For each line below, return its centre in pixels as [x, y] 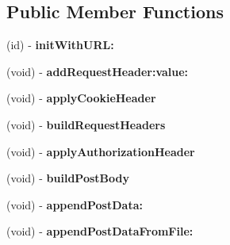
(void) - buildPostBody [68, 178]
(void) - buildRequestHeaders [86, 124]
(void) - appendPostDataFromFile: [100, 231]
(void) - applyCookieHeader [81, 98]
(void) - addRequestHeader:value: [98, 71]
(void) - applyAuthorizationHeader [101, 151]
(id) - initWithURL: [60, 45]
